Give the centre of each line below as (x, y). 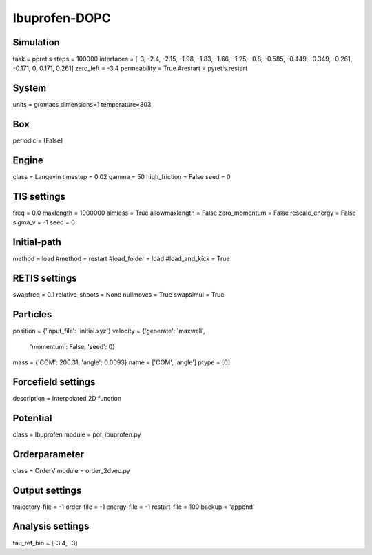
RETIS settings (45, 279)
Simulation (36, 42)
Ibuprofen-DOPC (62, 18)
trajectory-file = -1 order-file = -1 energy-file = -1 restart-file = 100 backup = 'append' (134, 507)
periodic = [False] (38, 140)
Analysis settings (51, 526)
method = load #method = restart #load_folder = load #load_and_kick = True (121, 259)
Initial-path (37, 242)
